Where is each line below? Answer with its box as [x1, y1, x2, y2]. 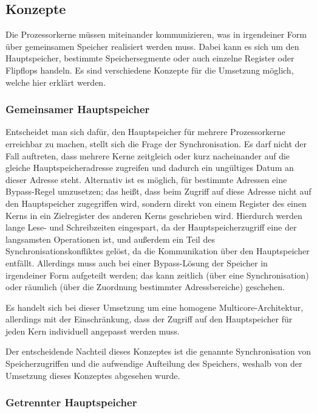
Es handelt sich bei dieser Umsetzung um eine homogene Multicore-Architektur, [5, 300, 304, 313]
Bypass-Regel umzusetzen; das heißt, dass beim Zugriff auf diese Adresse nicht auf [5, 185, 312, 198]
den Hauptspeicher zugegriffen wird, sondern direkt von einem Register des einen [5, 196, 307, 209]
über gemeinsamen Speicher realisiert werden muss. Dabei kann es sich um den [5, 40, 299, 52]
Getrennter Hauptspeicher [5, 395, 137, 410]
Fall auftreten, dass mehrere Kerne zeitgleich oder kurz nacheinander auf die [5, 149, 290, 162]
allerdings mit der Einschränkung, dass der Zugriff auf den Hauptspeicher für [5, 313, 293, 325]
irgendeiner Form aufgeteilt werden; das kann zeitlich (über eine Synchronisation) [5, 268, 309, 281]
